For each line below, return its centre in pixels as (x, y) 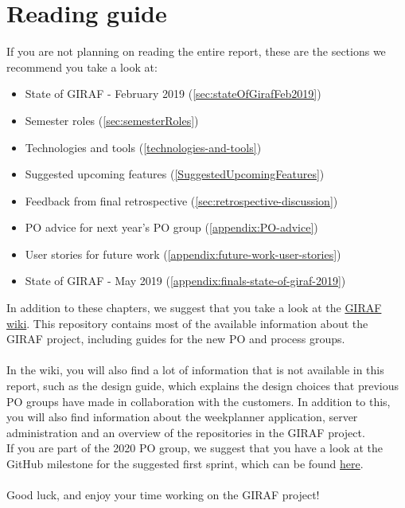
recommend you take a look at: (82, 66)
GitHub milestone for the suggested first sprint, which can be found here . (185, 463)
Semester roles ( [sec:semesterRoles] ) (112, 120)
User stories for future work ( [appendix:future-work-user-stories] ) (183, 254)
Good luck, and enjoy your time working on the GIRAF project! (163, 495)
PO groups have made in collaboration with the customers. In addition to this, (199, 401)
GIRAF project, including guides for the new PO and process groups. (176, 339)
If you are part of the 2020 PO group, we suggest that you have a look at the (195, 448)
